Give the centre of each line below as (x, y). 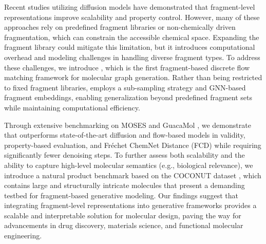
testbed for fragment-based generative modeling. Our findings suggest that (121, 195)
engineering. (23, 236)
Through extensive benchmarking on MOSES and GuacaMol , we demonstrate (128, 125)
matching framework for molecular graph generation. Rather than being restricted (133, 77)
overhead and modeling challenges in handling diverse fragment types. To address (132, 57)
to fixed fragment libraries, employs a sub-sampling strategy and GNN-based (125, 87)
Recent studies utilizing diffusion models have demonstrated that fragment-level (130, 7)
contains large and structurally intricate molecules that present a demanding (125, 185)
